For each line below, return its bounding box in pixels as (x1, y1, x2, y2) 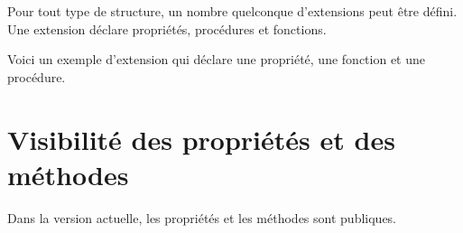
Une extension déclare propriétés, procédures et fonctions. (7, 19, 327, 38)
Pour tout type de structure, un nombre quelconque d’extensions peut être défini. (7, 2, 458, 20)
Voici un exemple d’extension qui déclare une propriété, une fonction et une (7, 50, 425, 69)
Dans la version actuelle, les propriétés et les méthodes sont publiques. (7, 208, 397, 227)
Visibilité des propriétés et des (7, 120, 395, 157)
